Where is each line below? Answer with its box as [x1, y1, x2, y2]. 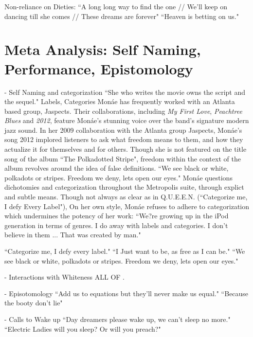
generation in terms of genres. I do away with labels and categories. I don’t [4, 220, 228, 230]
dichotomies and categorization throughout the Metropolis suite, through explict [4, 182, 244, 192]
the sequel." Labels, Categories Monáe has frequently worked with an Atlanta [4, 96, 235, 106]
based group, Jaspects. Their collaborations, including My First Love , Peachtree [4, 106, 242, 116]
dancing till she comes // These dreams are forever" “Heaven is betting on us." [4, 11, 239, 21]
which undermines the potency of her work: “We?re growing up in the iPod [4, 211, 229, 221]
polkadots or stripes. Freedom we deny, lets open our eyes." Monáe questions [4, 172, 233, 182]
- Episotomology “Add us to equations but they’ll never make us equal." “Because [4, 288, 249, 298]
